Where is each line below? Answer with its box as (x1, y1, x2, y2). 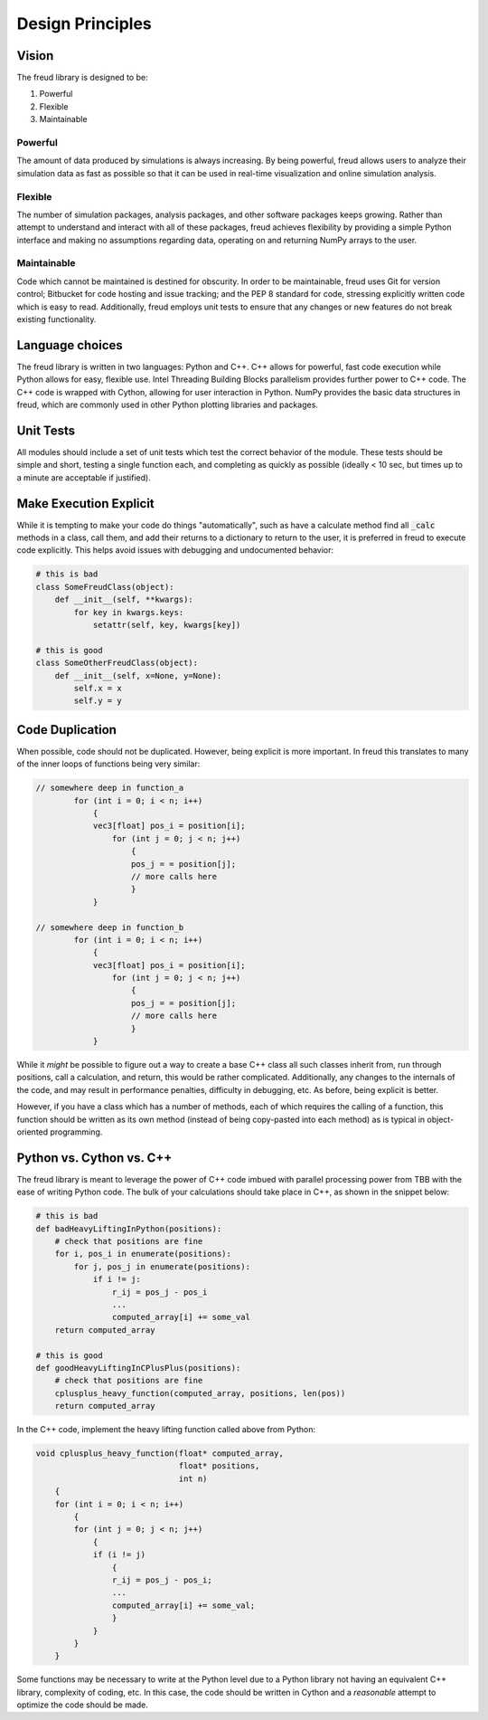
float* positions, (178, 1461, 260, 1471)
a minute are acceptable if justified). (16, 471, 151, 483)
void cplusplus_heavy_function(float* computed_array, (35, 1449, 284, 1459)
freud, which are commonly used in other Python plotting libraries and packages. (16, 399, 318, 411)
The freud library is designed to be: (16, 72, 148, 83)
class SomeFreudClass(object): (35, 582, 175, 592)
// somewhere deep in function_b (35, 922, 184, 932)
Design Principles (16, 14, 153, 33)
